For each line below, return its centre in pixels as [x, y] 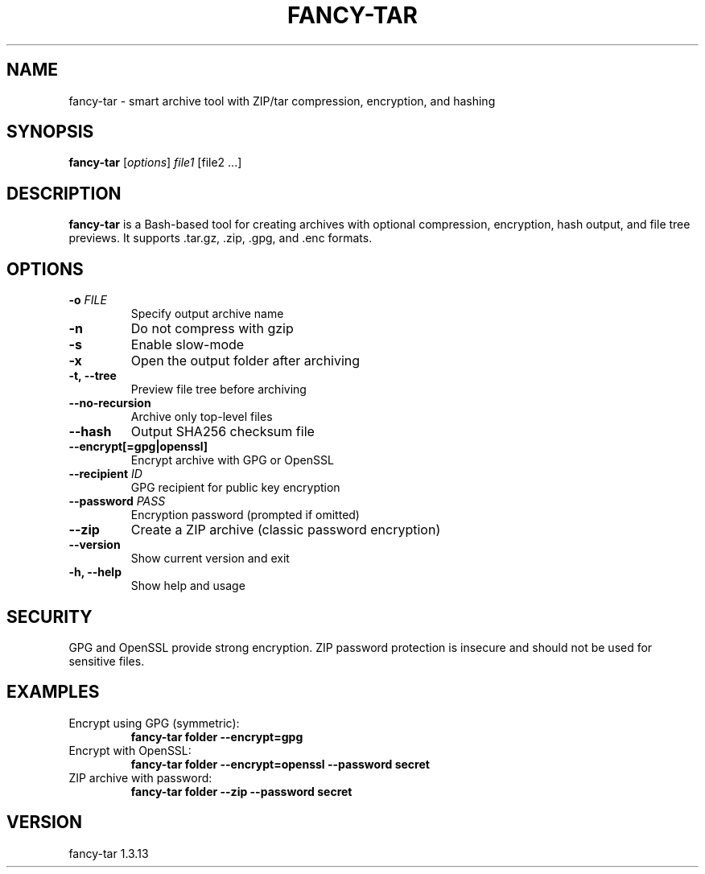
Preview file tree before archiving [219, 390]
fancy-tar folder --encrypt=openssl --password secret [280, 764]
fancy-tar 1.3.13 [109, 853]
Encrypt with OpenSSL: [130, 750]
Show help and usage [188, 586]
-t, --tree [93, 376]
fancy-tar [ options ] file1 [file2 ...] [155, 163]
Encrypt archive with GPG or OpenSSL [232, 460]
